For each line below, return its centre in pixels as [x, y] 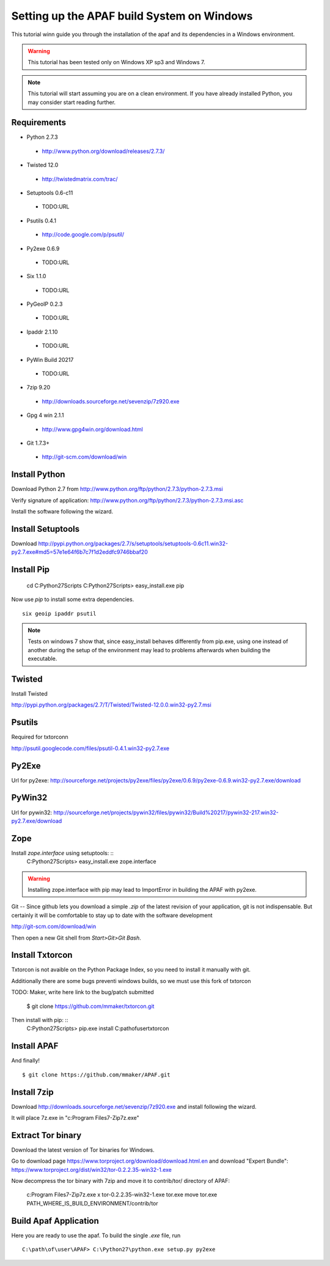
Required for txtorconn [40, 737]
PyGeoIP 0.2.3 [45, 304]
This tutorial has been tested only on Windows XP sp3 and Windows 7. [116, 62]
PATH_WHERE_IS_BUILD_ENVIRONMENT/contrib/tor [92, 1203]
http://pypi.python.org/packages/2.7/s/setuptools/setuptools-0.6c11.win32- [133, 543]
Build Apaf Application [55, 1220]
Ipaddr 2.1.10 [42, 332]
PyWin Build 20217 [50, 359]
